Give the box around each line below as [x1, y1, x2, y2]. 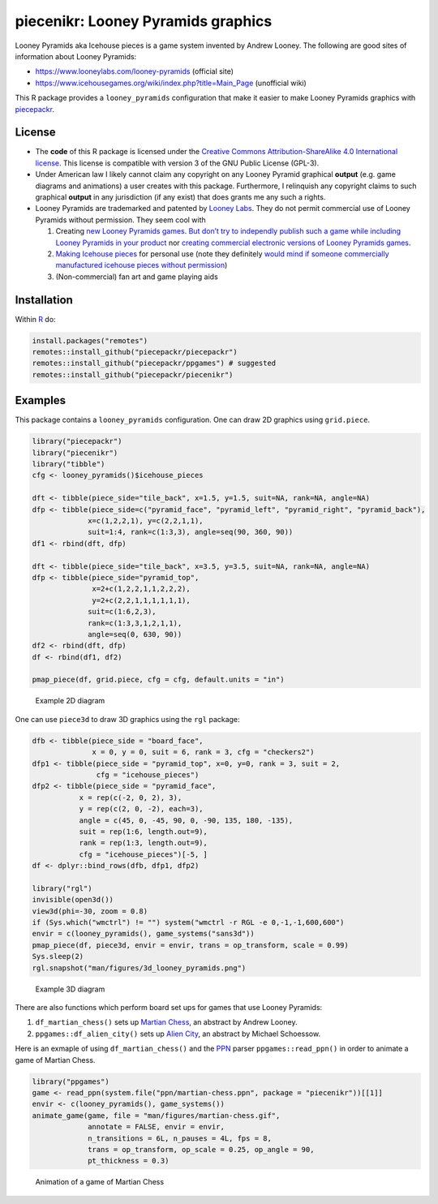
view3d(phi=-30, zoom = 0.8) [32, 906, 148, 916]
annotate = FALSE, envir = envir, [88, 1122, 225, 1132]
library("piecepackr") [32, 436, 122, 446]
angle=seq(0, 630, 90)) [88, 630, 182, 639]
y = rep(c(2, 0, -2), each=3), [79, 804, 204, 814]
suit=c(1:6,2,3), [88, 607, 157, 617]
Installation [15, 293, 73, 307]
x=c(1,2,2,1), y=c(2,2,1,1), [88, 516, 204, 525]
